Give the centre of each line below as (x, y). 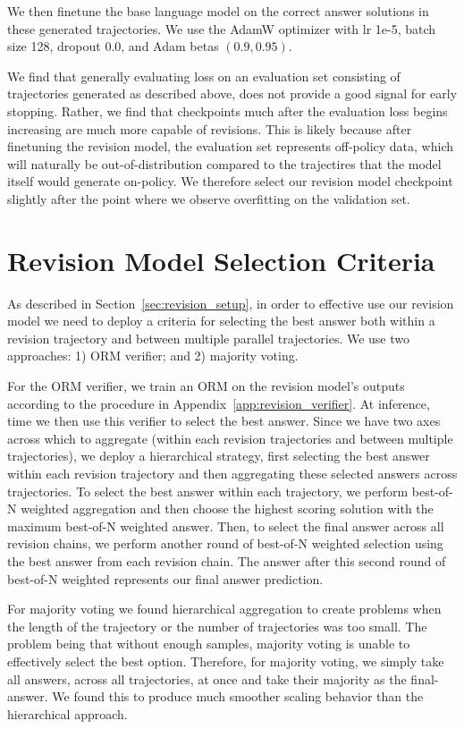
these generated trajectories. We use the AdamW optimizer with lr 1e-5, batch (222, 28)
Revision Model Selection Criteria (221, 260)
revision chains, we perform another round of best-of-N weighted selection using (225, 543)
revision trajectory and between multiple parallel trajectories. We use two (209, 338)
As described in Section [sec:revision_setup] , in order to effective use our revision (231, 303)
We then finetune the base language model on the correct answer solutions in (218, 11)
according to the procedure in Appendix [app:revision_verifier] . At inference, (219, 403)
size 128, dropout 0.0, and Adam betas (113, 46)
